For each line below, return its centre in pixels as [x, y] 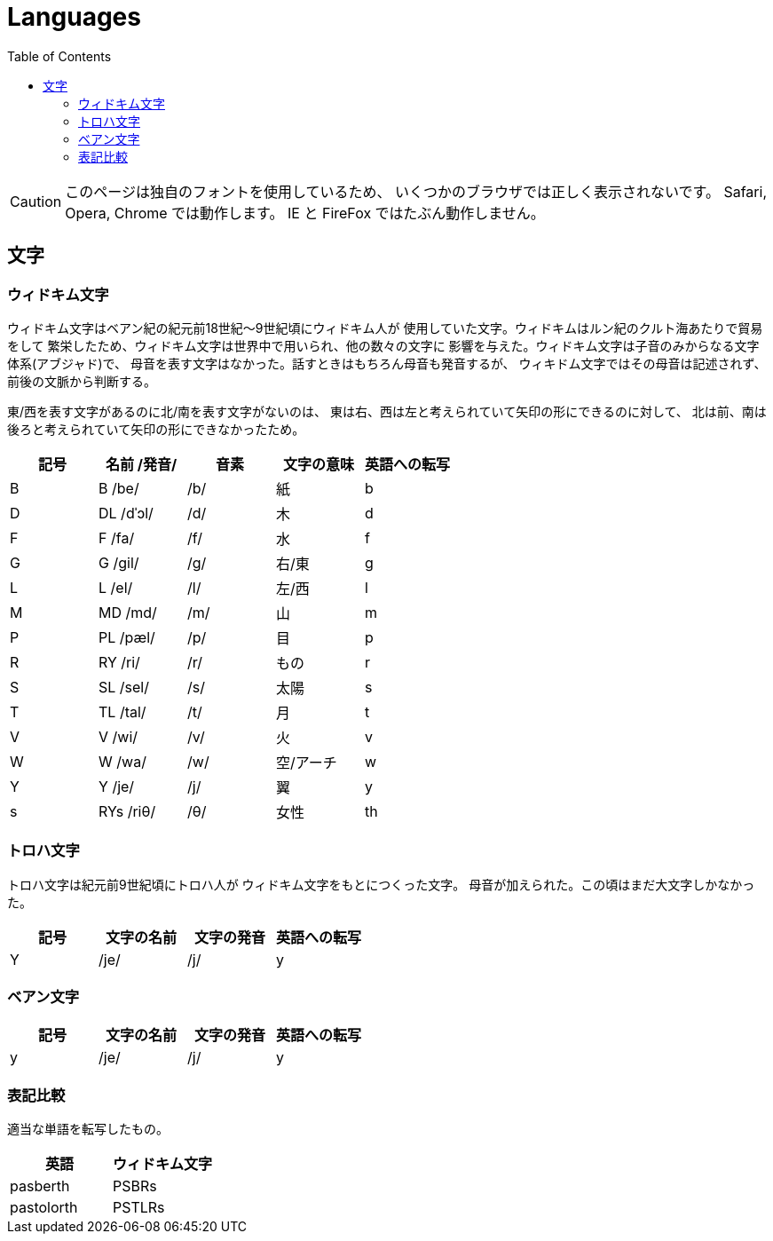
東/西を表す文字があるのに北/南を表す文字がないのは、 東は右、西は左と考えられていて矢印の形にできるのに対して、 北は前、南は [387, 411]
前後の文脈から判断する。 [82, 381]
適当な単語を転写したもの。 [88, 1129]
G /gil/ [119, 562]
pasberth [40, 1186]
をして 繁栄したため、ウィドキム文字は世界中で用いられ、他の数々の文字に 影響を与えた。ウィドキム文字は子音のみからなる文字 [383, 345]
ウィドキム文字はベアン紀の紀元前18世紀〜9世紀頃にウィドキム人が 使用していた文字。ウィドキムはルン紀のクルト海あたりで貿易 [385, 328]
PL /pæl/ [127, 637]
